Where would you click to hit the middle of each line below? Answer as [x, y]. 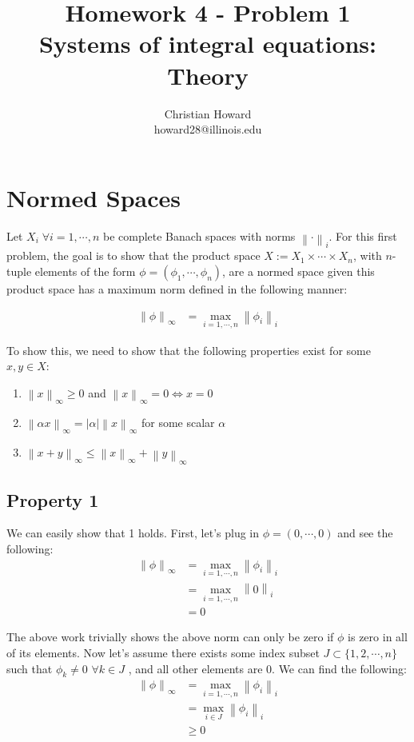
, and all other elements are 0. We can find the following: [267, 668]
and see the [365, 533]
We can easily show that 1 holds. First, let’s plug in [133, 533]
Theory [208, 75]
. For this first [363, 235]
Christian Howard [208, 113]
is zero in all [378, 637]
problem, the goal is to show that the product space [133, 255]
